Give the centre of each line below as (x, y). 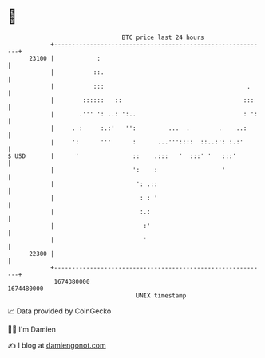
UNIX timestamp (161, 295)
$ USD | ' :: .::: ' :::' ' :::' (122, 156)
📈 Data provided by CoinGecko (59, 311)
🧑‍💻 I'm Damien (32, 329)
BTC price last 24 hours (163, 37)
